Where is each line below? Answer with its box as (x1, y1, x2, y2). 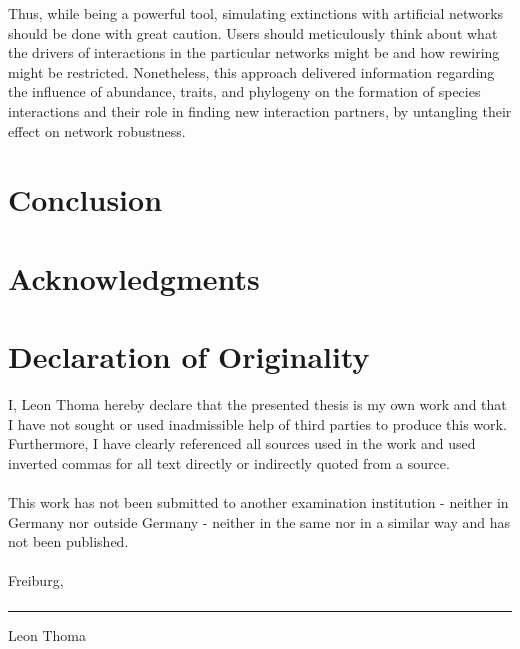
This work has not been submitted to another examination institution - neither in (8, 492, 509, 512)
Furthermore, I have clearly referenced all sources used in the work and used (8, 433, 476, 454)
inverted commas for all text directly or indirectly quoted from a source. (8, 452, 450, 473)
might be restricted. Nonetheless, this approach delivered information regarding (8, 61, 495, 82)
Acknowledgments (8, 257, 260, 298)
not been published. (8, 531, 129, 552)
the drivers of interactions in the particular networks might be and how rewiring (8, 42, 500, 63)
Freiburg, (8, 570, 64, 591)
